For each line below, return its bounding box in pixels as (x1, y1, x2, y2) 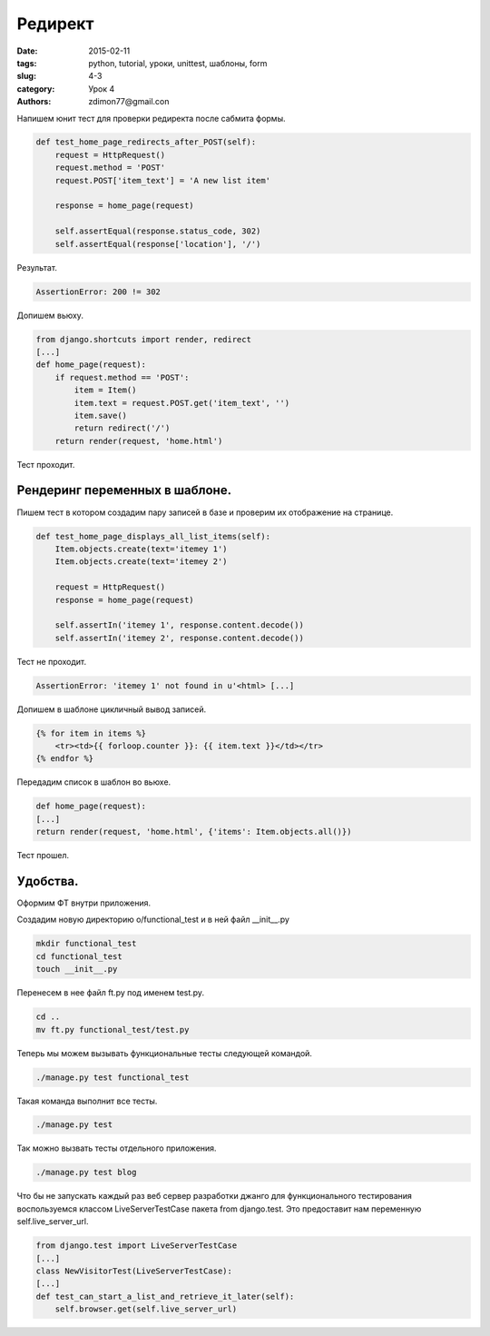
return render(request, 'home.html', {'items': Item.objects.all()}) (35, 826, 352, 837)
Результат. (16, 262, 58, 272)
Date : (16, 45, 38, 56)
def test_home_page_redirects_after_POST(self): (35, 137, 257, 147)
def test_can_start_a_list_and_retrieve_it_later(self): (35, 1291, 295, 1301)
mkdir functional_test (35, 938, 137, 949)
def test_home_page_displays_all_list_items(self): (35, 531, 271, 541)
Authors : (16, 96, 52, 107)
